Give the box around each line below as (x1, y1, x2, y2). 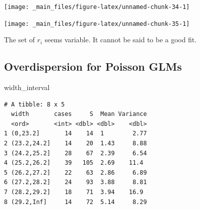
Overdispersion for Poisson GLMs (4, 59, 182, 74)
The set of (4, 34, 35, 45)
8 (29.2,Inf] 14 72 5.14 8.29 (4, 198, 147, 206)
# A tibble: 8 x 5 (4, 101, 65, 108)
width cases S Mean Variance (11, 110, 147, 118)
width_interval (4, 82, 50, 93)
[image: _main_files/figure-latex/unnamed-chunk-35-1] (4, 20, 190, 27)
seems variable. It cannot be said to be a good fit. (44, 34, 197, 45)
